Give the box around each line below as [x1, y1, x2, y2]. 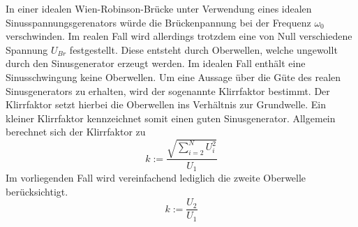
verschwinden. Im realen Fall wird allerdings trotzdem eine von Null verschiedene [6, 29, 352, 43]
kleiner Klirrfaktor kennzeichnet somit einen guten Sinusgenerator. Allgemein [6, 110, 336, 125]
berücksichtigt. [6, 184, 68, 198]
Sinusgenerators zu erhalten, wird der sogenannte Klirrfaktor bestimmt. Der [6, 83, 330, 98]
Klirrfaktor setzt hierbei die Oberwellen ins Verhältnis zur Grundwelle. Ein [6, 97, 327, 112]
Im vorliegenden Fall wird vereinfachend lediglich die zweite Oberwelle [6, 170, 306, 184]
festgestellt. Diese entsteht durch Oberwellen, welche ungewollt [69, 42, 338, 57]
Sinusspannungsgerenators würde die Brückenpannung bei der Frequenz [6, 15, 311, 29]
